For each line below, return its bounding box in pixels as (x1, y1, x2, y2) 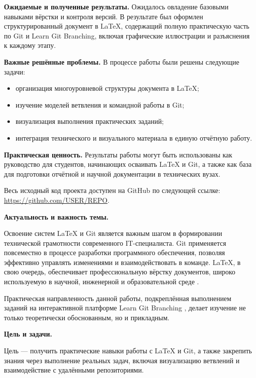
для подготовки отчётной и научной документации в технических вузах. (4, 168, 220, 179)
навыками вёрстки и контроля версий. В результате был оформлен (4, 11, 203, 21)
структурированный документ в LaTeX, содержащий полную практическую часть (4, 21, 250, 31)
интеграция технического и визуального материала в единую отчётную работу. (15, 132, 252, 143)
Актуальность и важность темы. (4, 211, 109, 222)
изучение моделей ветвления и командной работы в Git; (15, 99, 184, 110)
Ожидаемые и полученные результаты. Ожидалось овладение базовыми (4, 1, 229, 11)
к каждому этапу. (4, 40, 56, 50)
